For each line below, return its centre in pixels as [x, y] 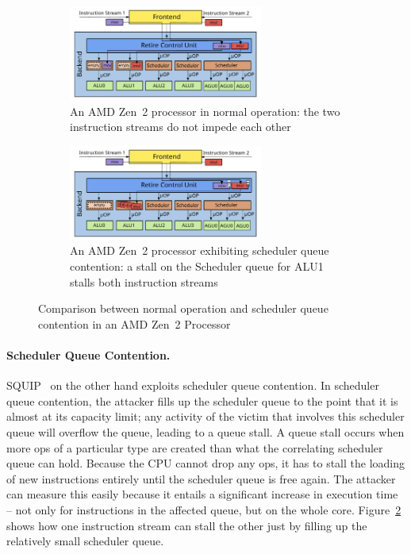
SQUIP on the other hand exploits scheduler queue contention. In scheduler [193, 385]
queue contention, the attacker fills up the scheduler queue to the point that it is [202, 400]
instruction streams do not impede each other [181, 127]
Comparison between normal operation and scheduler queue [183, 308]
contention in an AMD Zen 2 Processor [134, 323]
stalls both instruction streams [144, 281]
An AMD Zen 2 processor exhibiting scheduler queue [200, 250]
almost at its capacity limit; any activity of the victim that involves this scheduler [205, 416]
